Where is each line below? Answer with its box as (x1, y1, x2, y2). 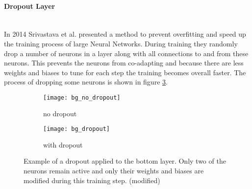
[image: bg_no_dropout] (43, 94, 121, 101)
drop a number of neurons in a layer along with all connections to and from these (4, 48, 249, 58)
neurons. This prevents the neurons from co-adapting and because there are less (4, 58, 244, 68)
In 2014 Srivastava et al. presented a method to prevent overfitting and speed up (4, 29, 246, 39)
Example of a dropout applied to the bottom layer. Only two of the (24, 156, 226, 166)
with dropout (43, 139, 83, 149)
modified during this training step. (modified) (24, 175, 160, 185)
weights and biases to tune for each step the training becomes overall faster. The (4, 67, 246, 77)
